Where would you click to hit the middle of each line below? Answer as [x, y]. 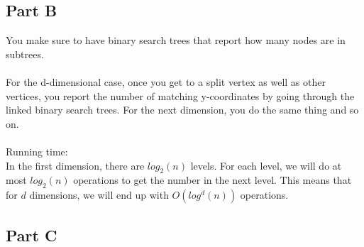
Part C [32, 235]
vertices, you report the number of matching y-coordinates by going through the [180, 95]
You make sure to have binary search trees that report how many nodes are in [176, 40]
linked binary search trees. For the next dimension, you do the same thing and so [182, 110]
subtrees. [25, 54]
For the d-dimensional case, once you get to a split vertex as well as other [166, 81]
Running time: [37, 151]
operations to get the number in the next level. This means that [213, 180]
